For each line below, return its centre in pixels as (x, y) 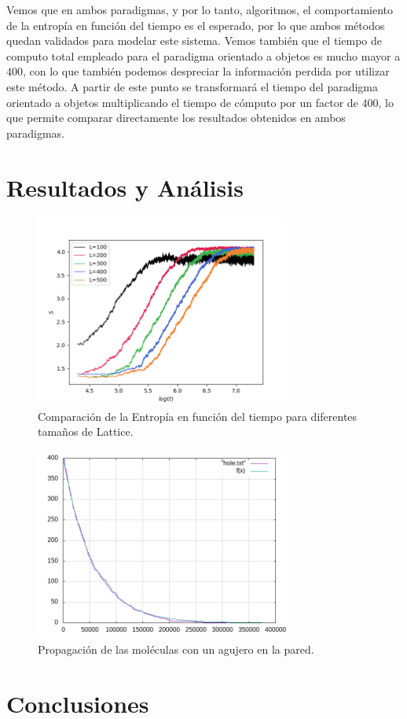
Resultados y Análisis (125, 187)
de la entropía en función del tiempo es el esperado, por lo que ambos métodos (196, 25)
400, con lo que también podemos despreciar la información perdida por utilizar (198, 71)
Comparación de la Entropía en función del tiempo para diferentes (198, 416)
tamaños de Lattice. (86, 431)
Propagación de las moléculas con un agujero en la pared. (176, 649)
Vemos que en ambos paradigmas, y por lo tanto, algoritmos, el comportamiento (200, 9)
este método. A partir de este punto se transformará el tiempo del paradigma (192, 86)
